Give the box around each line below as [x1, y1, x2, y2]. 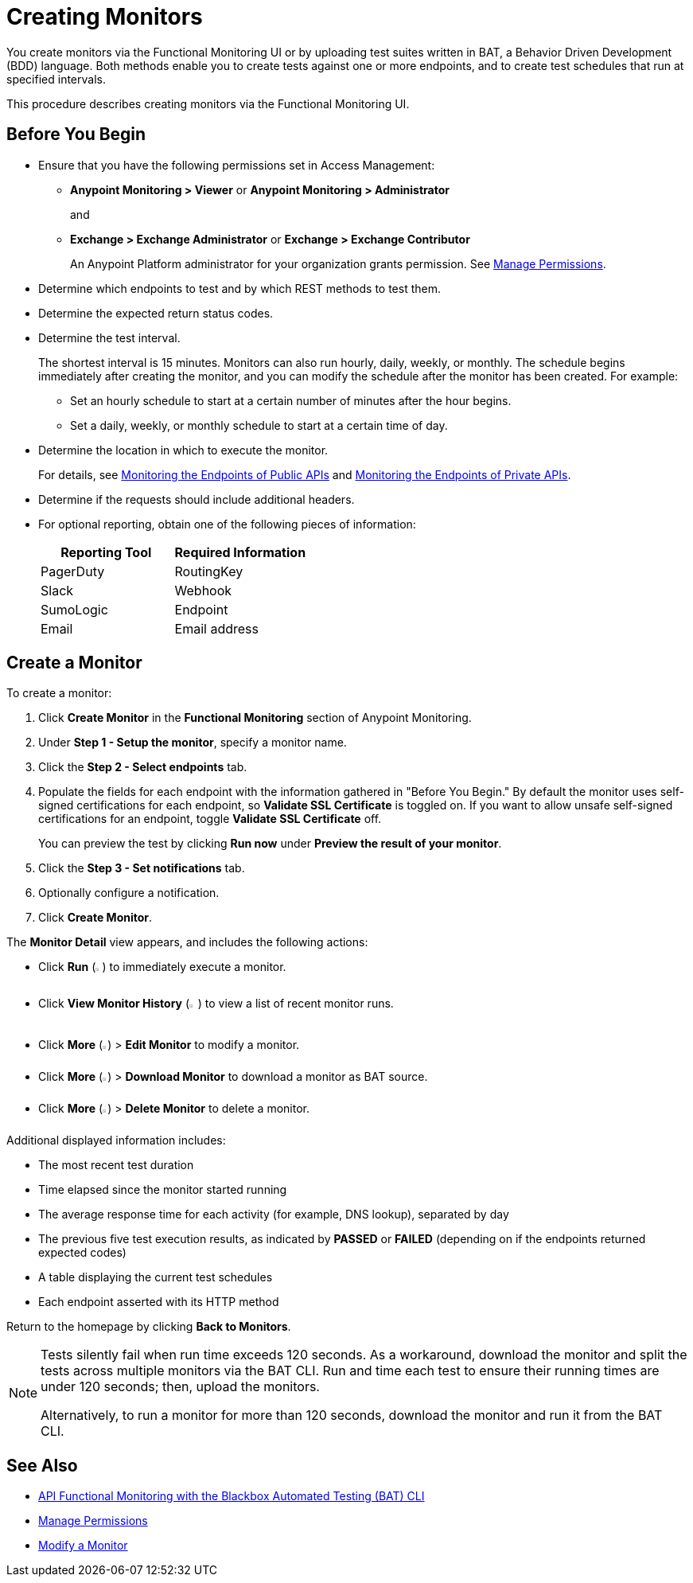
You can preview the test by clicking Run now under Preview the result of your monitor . [38, 836, 502, 851]
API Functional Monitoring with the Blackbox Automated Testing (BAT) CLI [38, 1489, 425, 1503]
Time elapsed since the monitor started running [38, 1183, 287, 1197]
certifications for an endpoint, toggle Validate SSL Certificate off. [38, 812, 382, 826]
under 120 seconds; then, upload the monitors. [41, 1378, 320, 1395]
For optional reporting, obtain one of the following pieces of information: [38, 517, 416, 531]
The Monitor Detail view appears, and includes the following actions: [6, 935, 368, 949]
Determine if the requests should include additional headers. [38, 492, 355, 506]
